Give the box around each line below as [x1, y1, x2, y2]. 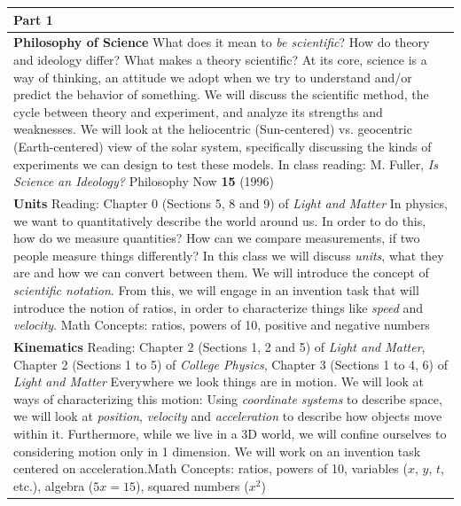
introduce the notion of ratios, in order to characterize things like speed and [13, 298, 424, 316]
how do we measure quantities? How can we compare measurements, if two [13, 229, 420, 247]
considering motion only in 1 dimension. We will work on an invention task [13, 441, 421, 460]
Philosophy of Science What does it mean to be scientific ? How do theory [13, 33, 430, 51]
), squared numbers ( [135, 476, 249, 494]
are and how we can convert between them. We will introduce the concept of [13, 263, 429, 282]
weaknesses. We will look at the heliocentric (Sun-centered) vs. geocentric [13, 120, 412, 138]
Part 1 [13, 10, 53, 28]
